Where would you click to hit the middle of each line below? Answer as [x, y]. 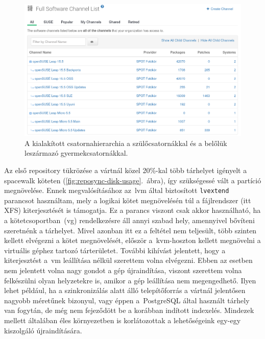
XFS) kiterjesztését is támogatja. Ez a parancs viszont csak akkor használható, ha [132, 210]
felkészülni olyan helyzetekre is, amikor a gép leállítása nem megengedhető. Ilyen [130, 280]
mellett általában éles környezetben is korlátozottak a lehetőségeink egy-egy [123, 320]
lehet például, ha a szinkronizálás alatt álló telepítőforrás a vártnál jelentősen [125, 290]
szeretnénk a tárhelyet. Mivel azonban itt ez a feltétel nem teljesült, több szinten [130, 230]
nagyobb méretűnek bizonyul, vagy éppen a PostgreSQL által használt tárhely [127, 300]
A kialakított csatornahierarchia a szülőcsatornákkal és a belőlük [126, 143]
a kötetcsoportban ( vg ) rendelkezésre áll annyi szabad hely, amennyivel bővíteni [129, 220]
